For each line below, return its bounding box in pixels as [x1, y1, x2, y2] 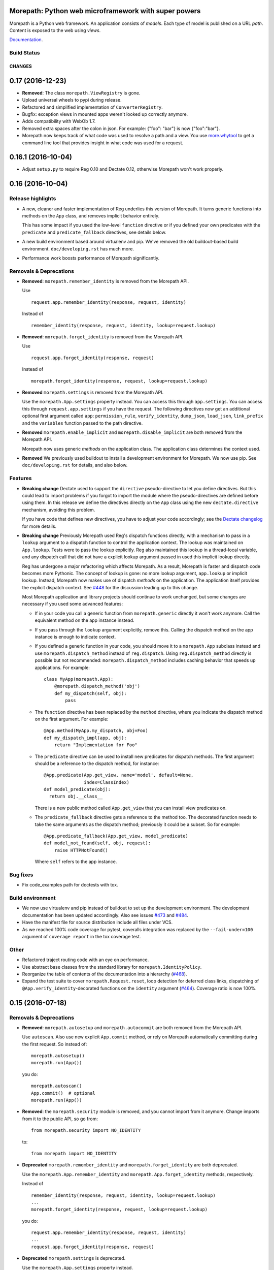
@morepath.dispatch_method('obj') [54, 683, 141, 689]
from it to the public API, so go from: [22, 1116, 98, 1122]
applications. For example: [35, 664, 90, 671]
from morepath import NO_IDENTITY [31, 1151, 117, 1156]
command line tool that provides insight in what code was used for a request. [22, 140, 184, 146]
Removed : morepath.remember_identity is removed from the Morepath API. [22, 278, 189, 284]
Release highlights [9, 195, 56, 202]
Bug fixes [9, 871, 33, 878]
